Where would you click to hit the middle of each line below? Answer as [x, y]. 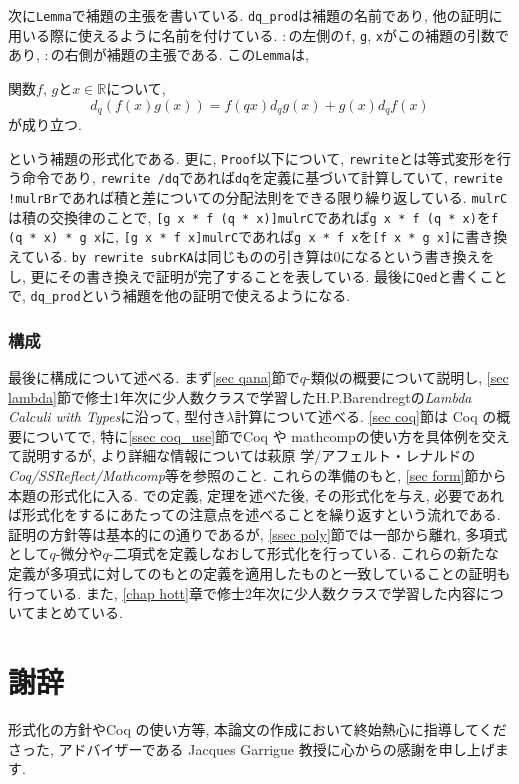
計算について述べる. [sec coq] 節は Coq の [365, 416]
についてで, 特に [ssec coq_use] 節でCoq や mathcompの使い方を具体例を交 [258, 435]
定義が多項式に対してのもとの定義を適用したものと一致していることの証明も [259, 573]
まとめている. [78, 612]
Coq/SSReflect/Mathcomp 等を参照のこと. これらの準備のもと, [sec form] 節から [257, 475]
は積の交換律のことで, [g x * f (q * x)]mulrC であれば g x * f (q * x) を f [253, 216]
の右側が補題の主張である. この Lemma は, [179, 54]
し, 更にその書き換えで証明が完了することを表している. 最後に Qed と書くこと [258, 275]
